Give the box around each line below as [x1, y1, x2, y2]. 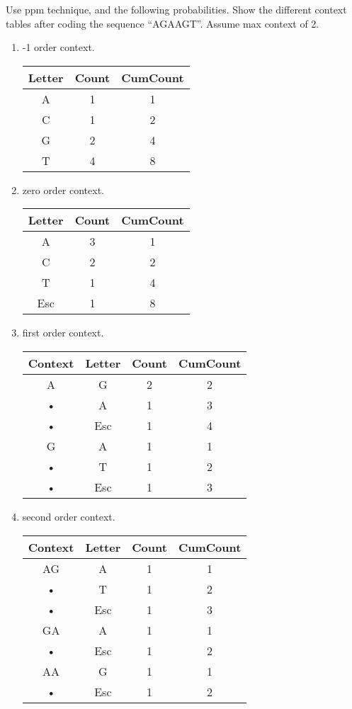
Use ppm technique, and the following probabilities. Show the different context [6, 2, 347, 16]
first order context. [22, 325, 104, 340]
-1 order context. [22, 40, 95, 55]
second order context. [22, 509, 115, 523]
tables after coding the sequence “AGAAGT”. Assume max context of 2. [6, 16, 319, 30]
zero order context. [22, 182, 105, 197]
